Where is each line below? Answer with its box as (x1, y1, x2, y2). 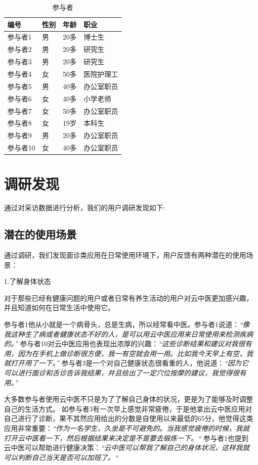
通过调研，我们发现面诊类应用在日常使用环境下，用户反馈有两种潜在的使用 (4, 250, 246, 260)
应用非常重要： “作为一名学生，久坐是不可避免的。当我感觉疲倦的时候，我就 (4, 422, 250, 433)
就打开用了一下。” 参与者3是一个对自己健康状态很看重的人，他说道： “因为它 (4, 358, 249, 368)
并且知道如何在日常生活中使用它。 (4, 302, 115, 313)
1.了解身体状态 (4, 276, 51, 286)
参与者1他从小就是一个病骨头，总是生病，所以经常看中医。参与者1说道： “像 (4, 319, 250, 329)
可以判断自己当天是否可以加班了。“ (4, 452, 118, 462)
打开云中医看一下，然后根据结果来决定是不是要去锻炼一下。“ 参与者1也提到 (4, 432, 249, 443)
